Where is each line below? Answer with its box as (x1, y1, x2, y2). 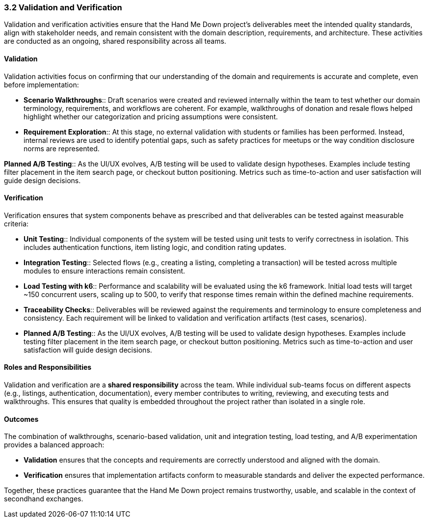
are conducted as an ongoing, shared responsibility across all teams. (4, 37, 226, 46)
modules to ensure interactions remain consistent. (24, 266, 186, 275)
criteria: (4, 219, 29, 228)
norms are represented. (24, 144, 100, 153)
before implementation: (4, 80, 79, 89)
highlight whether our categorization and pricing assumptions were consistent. (24, 112, 278, 121)
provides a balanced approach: (4, 440, 105, 449)
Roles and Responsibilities (4, 363, 92, 372)
